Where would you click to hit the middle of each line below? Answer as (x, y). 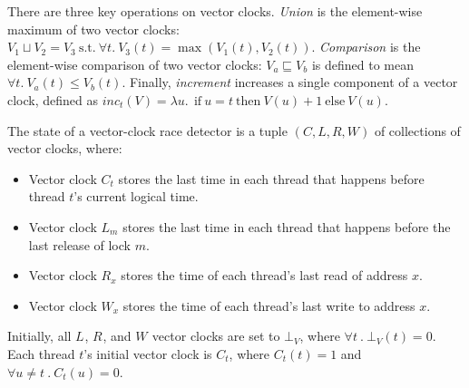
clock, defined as (53, 99)
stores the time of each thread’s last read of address (264, 275)
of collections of (417, 130)
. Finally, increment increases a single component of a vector (290, 82)
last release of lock (79, 244)
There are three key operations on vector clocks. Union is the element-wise (215, 11)
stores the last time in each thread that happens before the (287, 226)
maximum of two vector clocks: (93, 29)
